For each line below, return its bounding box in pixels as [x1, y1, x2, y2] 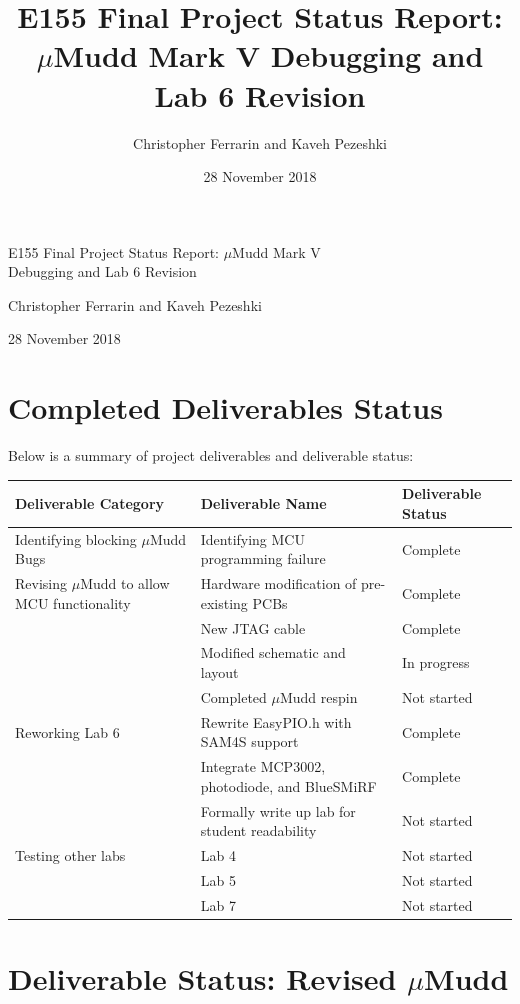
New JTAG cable [200, 617, 306, 638]
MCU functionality [15, 592, 131, 613]
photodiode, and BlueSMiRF [200, 775, 377, 796]
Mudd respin [279, 686, 358, 707]
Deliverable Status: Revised [8, 958, 397, 998]
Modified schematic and [200, 642, 346, 663]
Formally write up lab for [200, 800, 356, 821]
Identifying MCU [200, 528, 305, 549]
